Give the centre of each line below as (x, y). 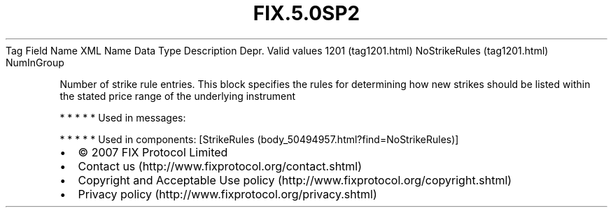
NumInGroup (35, 62)
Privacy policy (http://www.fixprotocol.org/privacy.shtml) (227, 194)
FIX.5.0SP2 (306, 13)
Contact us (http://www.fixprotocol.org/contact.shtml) (220, 166)
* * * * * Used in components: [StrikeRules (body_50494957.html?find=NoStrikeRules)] (259, 139)
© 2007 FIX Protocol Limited (153, 152)
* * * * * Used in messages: (123, 117)
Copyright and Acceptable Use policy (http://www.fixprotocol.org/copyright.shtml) (295, 180)
